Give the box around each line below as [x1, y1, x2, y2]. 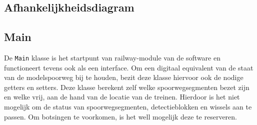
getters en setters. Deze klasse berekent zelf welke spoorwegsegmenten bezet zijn [4, 81, 249, 92]
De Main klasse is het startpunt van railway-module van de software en [4, 52, 220, 62]
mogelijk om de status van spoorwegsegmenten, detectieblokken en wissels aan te [4, 101, 252, 112]
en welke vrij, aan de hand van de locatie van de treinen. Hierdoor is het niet [4, 91, 240, 102]
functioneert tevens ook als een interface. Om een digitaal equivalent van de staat [4, 62, 253, 72]
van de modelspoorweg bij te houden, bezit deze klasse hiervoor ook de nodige [4, 72, 243, 82]
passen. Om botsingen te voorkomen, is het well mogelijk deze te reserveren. [4, 111, 237, 121]
